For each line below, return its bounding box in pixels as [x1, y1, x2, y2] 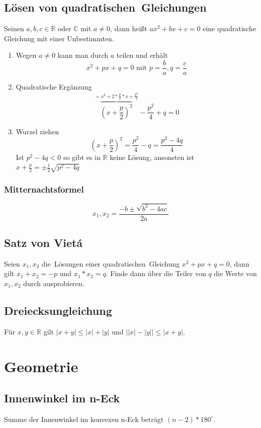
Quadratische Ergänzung [16, 81, 92, 92]
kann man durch [57, 50, 109, 60]
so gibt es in [63, 151, 101, 162]
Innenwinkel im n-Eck [4, 390, 120, 406]
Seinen [4, 23, 24, 34]
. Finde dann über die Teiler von [106, 268, 206, 279]
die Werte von [214, 268, 257, 279]
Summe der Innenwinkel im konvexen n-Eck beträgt [4, 413, 164, 424]
